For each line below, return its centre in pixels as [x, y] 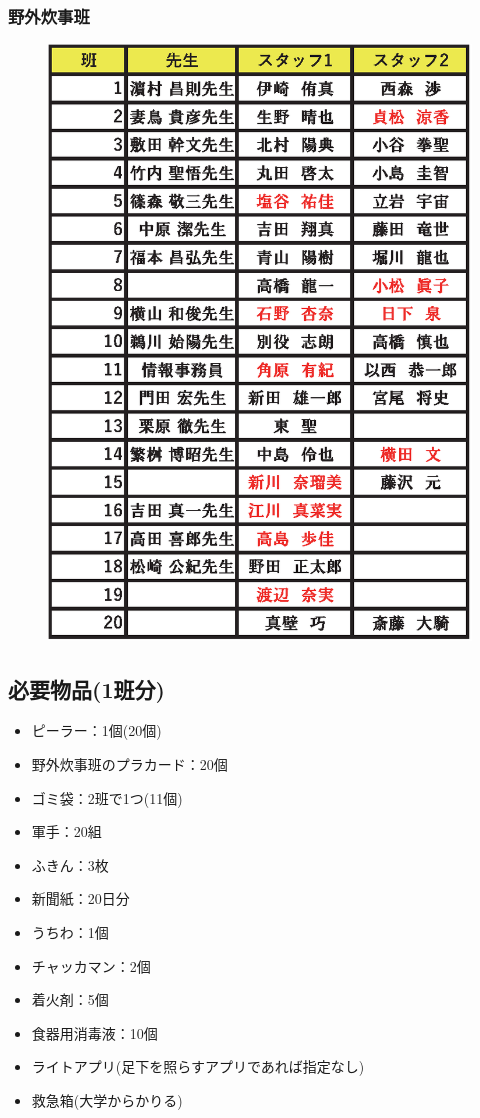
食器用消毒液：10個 [94, 1032]
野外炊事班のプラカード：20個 [129, 764]
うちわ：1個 [70, 931]
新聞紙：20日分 [80, 898]
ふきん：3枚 [70, 864]
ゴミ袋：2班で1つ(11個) [107, 797]
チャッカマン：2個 [91, 965]
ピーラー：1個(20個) [96, 730]
